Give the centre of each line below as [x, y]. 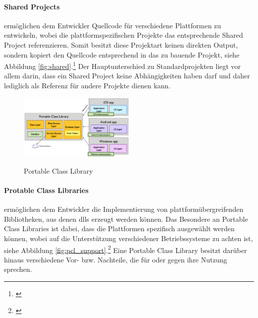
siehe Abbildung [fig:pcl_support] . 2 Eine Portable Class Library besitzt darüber [126, 249]
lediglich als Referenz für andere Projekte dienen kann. [87, 86]
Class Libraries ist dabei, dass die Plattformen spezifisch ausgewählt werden [119, 228]
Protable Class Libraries [46, 190]
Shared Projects [32, 6]
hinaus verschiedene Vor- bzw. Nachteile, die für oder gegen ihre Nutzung [116, 259]
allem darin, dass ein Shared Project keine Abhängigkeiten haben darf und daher [127, 76]
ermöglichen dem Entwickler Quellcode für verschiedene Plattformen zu [113, 25]
